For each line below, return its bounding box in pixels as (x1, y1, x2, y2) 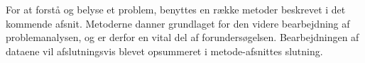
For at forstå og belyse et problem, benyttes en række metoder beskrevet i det (6, 2, 346, 16)
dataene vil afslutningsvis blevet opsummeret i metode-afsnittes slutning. (6, 43, 323, 58)
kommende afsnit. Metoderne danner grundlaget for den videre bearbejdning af (6, 16, 350, 30)
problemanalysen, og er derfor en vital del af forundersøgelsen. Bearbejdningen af (6, 30, 359, 45)
